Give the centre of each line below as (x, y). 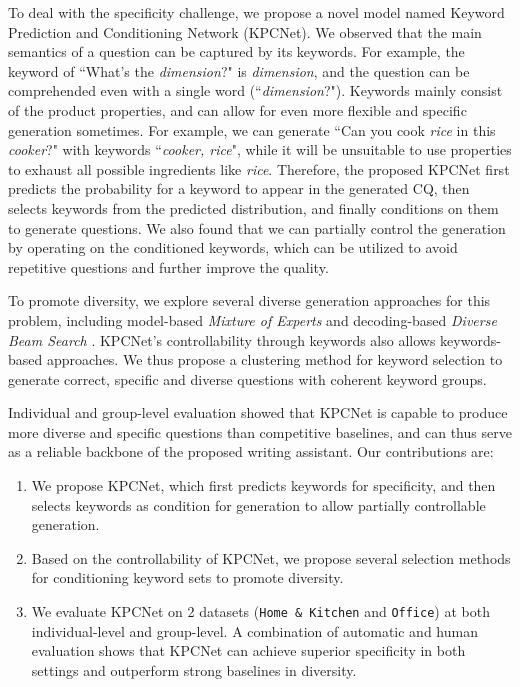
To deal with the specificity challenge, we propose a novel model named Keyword (256, 12)
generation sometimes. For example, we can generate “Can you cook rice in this (252, 129)
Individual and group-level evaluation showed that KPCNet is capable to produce (258, 412)
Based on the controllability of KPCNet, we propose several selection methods (271, 557)
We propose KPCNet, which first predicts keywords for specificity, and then (263, 485)
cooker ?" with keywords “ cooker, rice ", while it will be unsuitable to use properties (260, 149)
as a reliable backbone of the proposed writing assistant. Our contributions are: (251, 451)
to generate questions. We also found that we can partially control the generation (257, 227)
